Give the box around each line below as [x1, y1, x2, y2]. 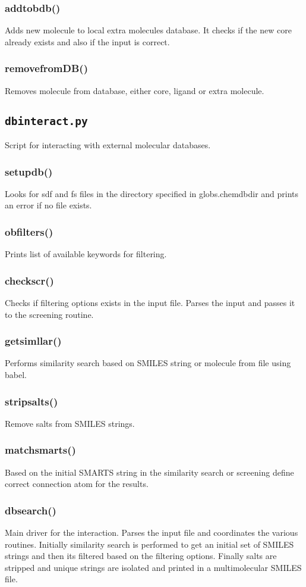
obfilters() [5, 224, 53, 239]
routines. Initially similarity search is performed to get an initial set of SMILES [5, 538, 294, 550]
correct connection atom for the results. [5, 477, 149, 490]
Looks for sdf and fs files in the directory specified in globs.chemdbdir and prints [5, 187, 299, 199]
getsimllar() [5, 333, 62, 348]
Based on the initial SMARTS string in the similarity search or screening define [5, 466, 294, 478]
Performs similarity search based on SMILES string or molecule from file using [5, 357, 291, 369]
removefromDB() [5, 61, 88, 76]
